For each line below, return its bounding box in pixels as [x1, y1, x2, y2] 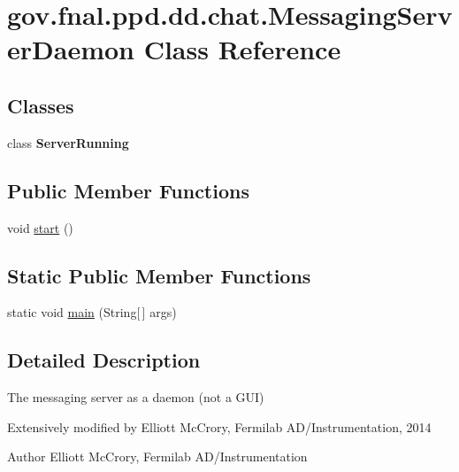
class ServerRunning [7, 133, 129, 151]
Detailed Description [7, 346, 201, 374]
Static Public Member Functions [7, 261, 311, 289]
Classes [7, 91, 74, 119]
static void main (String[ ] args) [7, 303, 177, 321]
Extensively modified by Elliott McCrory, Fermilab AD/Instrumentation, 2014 [7, 417, 432, 436]
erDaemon [7, 31, 134, 67]
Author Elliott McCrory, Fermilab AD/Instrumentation [7, 447, 308, 466]
